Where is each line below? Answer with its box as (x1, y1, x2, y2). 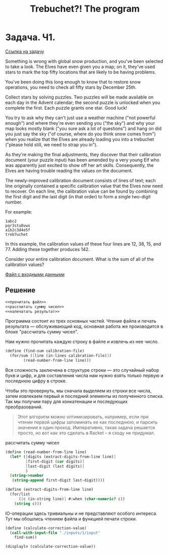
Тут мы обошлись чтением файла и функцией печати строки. (5, 515, 137, 522)
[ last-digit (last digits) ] (25, 464, 85, 469)
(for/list (10, 492, 30, 497)
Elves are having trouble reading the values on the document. (5, 167, 133, 174)
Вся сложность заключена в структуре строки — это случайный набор (5, 367, 159, 373)
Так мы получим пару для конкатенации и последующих (5, 399, 128, 404)
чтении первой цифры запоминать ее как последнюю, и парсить (17, 419, 158, 425)
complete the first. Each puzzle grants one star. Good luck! (5, 105, 128, 111)
